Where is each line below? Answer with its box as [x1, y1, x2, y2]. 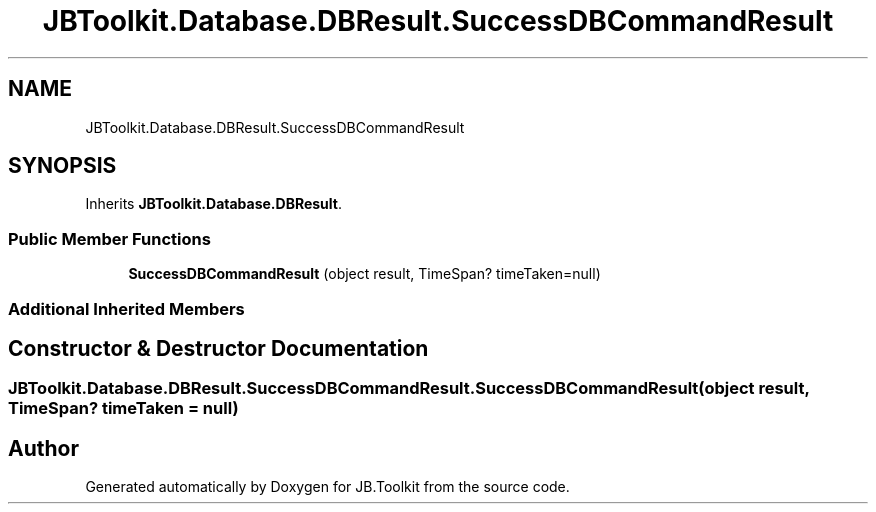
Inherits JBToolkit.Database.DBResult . [85, 195, 342, 213]
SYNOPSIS [8, 153, 117, 179]
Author [8, 435, 79, 461]
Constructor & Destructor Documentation [8, 335, 429, 361]
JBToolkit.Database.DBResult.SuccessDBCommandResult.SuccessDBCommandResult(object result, [8, 378, 810, 399]
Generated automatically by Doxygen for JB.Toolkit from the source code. [85, 478, 570, 496]
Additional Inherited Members [8, 298, 245, 319]
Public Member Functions [8, 228, 211, 249]
